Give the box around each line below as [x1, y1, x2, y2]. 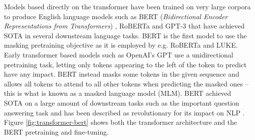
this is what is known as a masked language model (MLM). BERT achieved [4, 88, 231, 98]
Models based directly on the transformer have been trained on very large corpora [4, 1, 251, 11]
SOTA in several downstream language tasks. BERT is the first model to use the [4, 30, 247, 40]
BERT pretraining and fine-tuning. [4, 126, 109, 137]
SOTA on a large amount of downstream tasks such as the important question [4, 97, 239, 108]
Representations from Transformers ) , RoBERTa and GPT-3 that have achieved [4, 21, 245, 31]
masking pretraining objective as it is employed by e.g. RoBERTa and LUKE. [4, 40, 238, 50]
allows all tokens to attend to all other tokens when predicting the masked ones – [4, 78, 249, 88]
